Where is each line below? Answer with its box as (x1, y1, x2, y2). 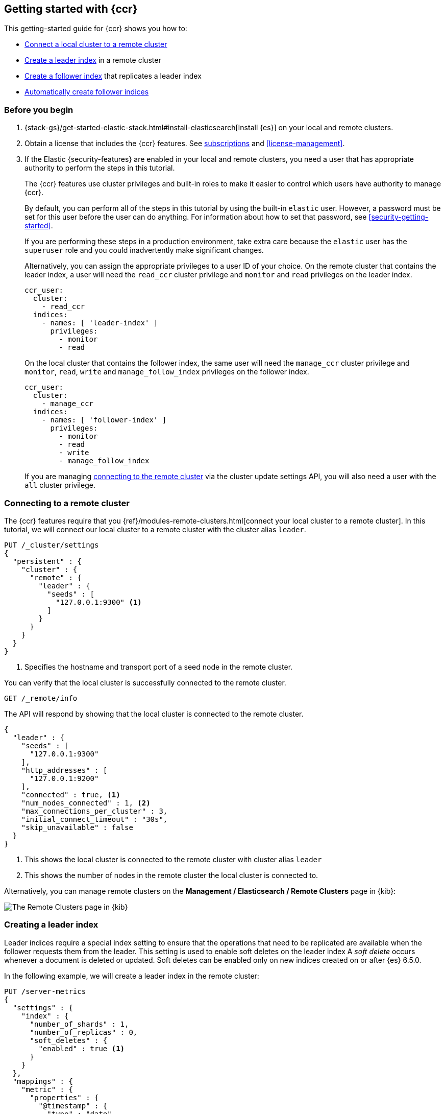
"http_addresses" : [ (21, 766, 108, 774)
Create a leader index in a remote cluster (24, 56, 161, 65)
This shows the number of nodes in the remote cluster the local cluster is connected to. (24, 870, 318, 880)
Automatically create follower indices (24, 87, 149, 97)
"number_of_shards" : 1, (30, 1020, 129, 1028)
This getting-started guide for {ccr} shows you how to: (4, 24, 187, 33)
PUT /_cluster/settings (4, 540, 99, 549)
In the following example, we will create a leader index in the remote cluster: (4, 971, 259, 980)
